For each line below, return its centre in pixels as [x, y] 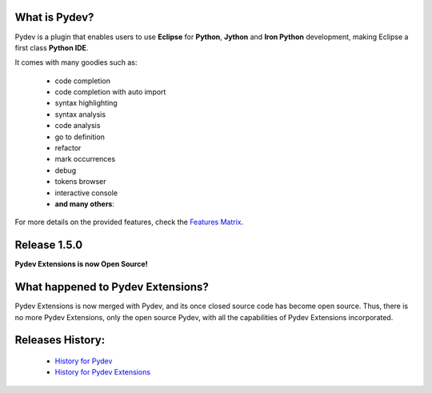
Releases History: [60, 340]
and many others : [85, 203]
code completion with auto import [110, 92]
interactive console [86, 193]
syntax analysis [80, 114]
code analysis [78, 126]
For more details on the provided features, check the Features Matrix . [129, 222]
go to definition [80, 137]
